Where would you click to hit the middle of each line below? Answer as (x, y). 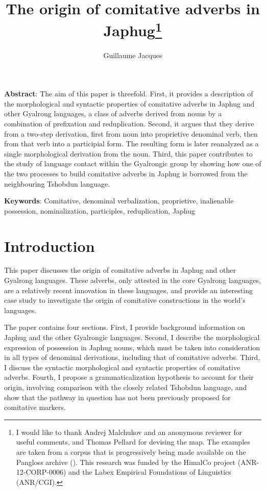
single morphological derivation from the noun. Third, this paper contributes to (128, 153)
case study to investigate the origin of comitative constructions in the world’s (125, 300)
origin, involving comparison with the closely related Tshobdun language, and (126, 387)
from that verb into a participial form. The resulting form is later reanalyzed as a (131, 144)
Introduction (50, 245)
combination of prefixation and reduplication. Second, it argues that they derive (129, 124)
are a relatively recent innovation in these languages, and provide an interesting (128, 290)
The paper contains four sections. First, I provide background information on (125, 327)
